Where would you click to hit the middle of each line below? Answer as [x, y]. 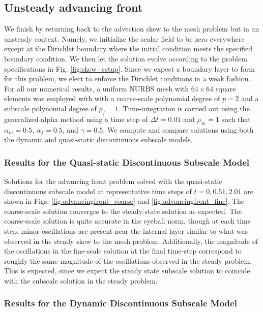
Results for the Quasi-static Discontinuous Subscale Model [127, 162]
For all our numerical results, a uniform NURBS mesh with [97, 88]
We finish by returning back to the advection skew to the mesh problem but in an [132, 29]
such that [236, 119]
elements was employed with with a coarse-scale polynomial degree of [112, 98]
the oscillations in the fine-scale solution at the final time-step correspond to [123, 251]
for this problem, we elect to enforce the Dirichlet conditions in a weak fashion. [127, 79]
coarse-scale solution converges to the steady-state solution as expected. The [123, 211]
